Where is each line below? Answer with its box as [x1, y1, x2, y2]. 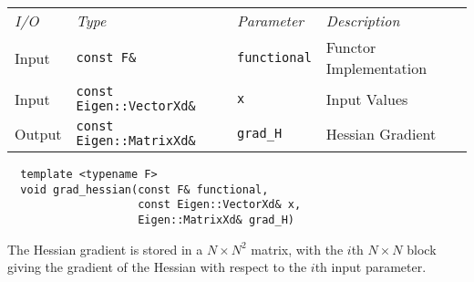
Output [15, 122, 62, 144]
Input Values [325, 88, 408, 110]
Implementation [325, 57, 428, 78]
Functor [325, 37, 376, 57]
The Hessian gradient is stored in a [7, 239, 203, 258]
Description [325, 10, 400, 31]
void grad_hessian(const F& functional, [20, 183, 269, 196]
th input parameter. [314, 257, 427, 277]
